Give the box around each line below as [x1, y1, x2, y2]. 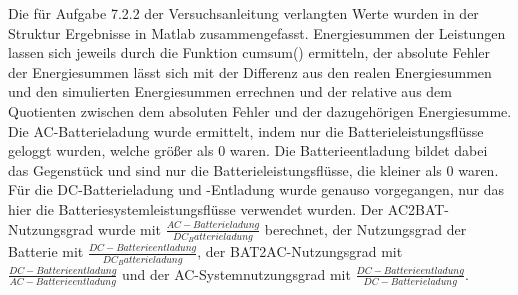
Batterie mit [8, 241, 84, 262]
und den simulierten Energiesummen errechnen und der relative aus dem [8, 81, 452, 102]
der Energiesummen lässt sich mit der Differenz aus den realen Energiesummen [8, 61, 492, 82]
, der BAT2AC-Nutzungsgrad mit [197, 241, 403, 262]
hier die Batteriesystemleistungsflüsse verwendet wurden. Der [8, 198, 384, 219]
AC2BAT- [387, 198, 450, 219]
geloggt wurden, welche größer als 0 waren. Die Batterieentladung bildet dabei [8, 140, 488, 161]
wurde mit [97, 218, 162, 239]
